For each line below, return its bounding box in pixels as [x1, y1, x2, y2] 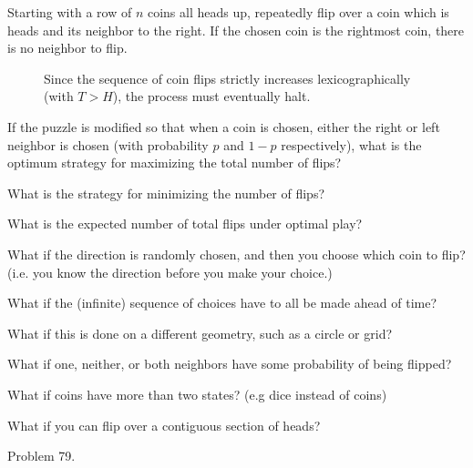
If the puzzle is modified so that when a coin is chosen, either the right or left [7, 117, 440, 136]
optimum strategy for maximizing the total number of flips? [7, 153, 342, 172]
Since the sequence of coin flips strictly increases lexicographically [44, 68, 411, 87]
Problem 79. [7, 446, 76, 465]
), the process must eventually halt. [112, 86, 311, 106]
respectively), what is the [281, 135, 422, 154]
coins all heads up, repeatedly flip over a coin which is [147, 3, 449, 21]
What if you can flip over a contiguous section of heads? [7, 415, 321, 434]
